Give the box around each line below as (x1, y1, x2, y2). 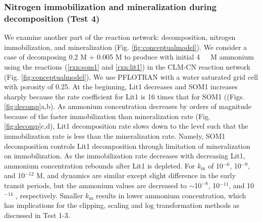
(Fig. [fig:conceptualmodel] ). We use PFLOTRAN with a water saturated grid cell (4, 71, 258, 82)
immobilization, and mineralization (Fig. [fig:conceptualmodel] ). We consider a (4, 41, 247, 52)
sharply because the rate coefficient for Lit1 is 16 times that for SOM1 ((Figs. (4, 91, 245, 101)
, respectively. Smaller (15, 190, 83, 200)
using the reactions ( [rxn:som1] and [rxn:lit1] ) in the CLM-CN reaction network (4, 61, 250, 72)
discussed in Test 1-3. (4, 209, 70, 220)
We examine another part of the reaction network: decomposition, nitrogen (4, 32, 236, 42)
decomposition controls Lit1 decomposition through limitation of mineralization (4, 140, 250, 151)
